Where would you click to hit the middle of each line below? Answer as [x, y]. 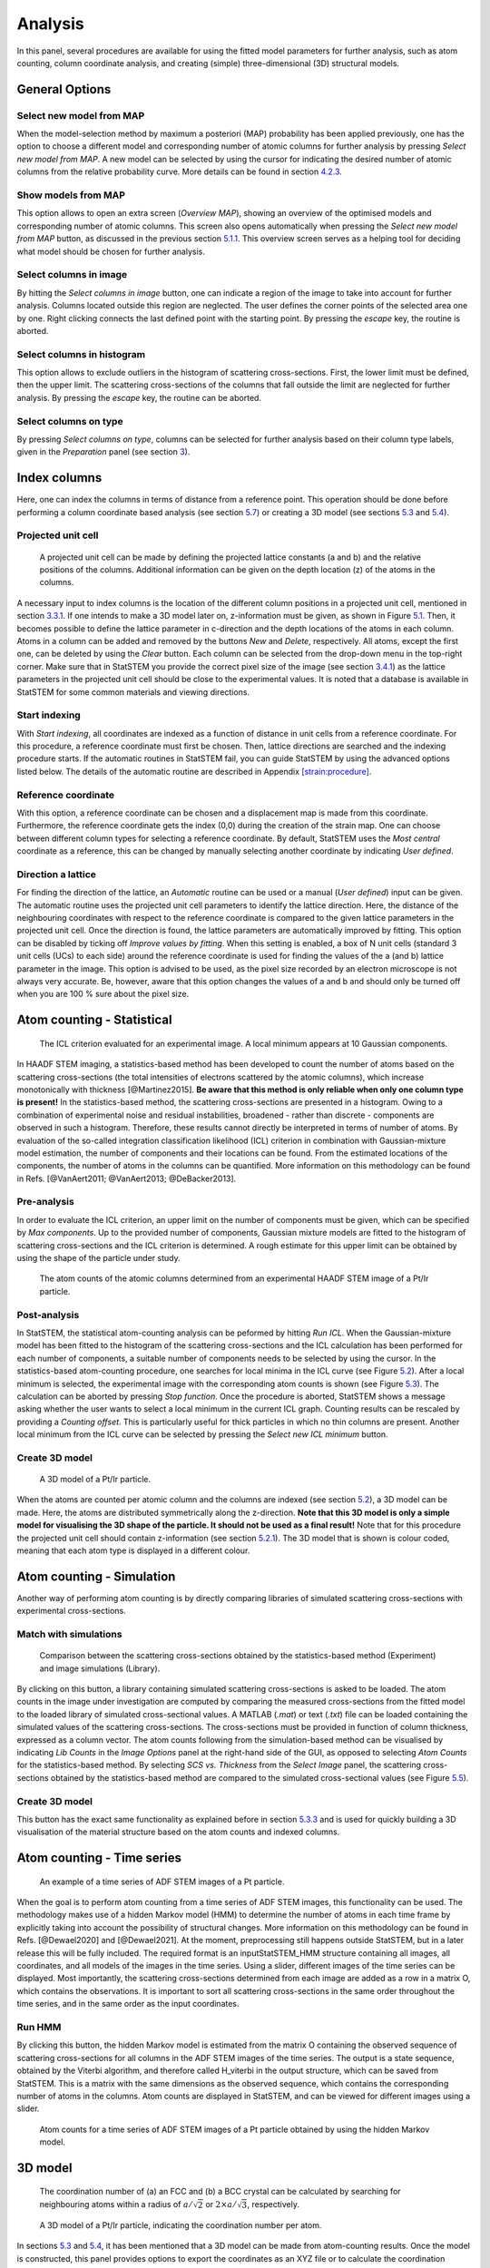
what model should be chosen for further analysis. [111, 251]
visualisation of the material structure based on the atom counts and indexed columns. [178, 1832]
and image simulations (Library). [100, 1668]
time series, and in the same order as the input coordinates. [128, 2004]
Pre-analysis [45, 1202]
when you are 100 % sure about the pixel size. [103, 994]
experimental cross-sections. [71, 1611]
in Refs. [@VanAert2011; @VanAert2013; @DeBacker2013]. [127, 1178]
